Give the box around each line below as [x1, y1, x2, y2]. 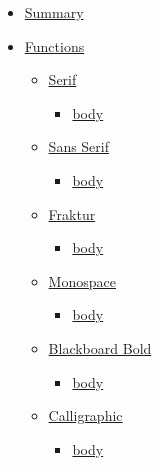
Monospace [48, 270, 116, 291]
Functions [24, 35, 85, 56]
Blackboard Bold [48, 337, 152, 358]
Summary [24, 2, 84, 22]
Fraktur [48, 203, 96, 224]
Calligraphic [48, 405, 123, 426]
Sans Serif [48, 136, 110, 157]
